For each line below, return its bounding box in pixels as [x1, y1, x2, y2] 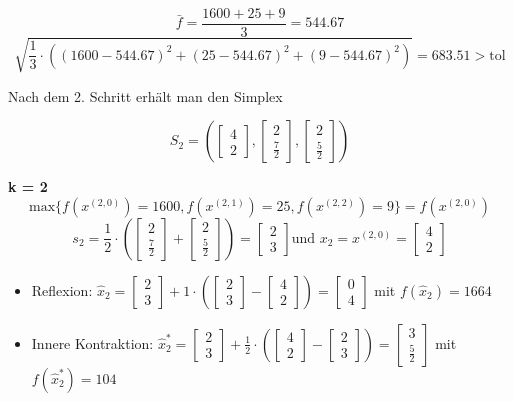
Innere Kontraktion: [31, 332, 154, 353]
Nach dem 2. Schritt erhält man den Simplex [8, 85, 283, 106]
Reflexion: [31, 279, 93, 300]
